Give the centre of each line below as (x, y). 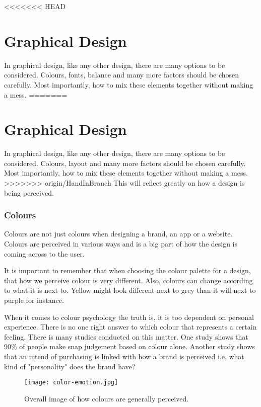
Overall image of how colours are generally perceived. (107, 398)
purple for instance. (34, 300)
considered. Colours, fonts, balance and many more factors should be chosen (122, 75)
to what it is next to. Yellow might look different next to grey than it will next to (130, 290)
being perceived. (29, 192)
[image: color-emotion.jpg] (71, 383)
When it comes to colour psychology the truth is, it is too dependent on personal (129, 317)
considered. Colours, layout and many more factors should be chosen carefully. (125, 163)
